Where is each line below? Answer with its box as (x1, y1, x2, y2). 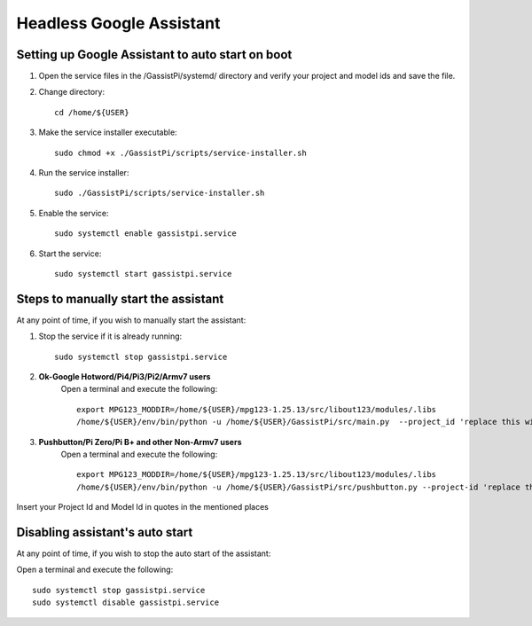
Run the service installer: (38, 168, 129, 178)
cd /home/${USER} (54, 107, 129, 117)
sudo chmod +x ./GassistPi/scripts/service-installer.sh (54, 147, 308, 158)
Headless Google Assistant (16, 13, 221, 33)
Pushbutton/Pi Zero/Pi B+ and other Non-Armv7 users (38, 436, 242, 447)
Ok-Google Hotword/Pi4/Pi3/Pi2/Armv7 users (38, 372, 211, 382)
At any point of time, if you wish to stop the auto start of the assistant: (16, 548, 271, 559)
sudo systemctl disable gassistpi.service (32, 598, 220, 607)
